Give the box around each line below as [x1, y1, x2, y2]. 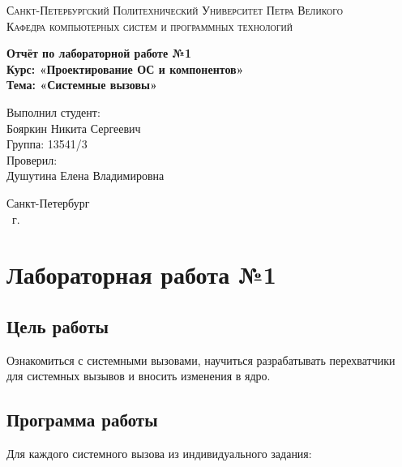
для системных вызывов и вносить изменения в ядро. [6, 367, 271, 384]
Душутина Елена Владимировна [6, 167, 165, 184]
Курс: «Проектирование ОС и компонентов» [6, 60, 244, 77]
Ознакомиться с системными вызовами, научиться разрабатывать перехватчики [6, 351, 396, 368]
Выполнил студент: [6, 103, 100, 120]
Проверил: [6, 151, 58, 168]
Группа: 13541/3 [6, 135, 88, 152]
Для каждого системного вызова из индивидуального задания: [6, 445, 312, 462]
